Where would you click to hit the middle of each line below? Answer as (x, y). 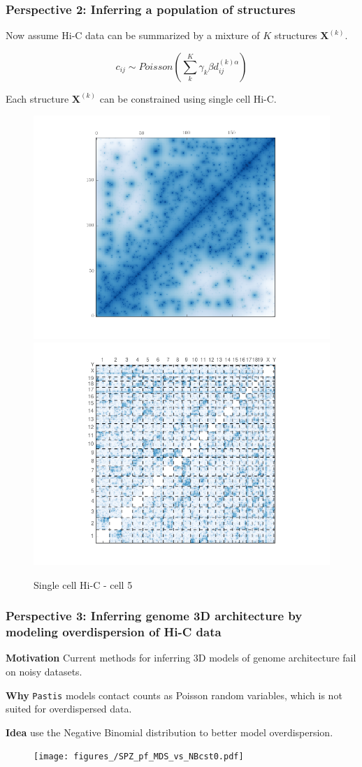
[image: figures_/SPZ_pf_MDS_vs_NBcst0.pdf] (139, 757)
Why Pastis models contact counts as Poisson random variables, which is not (174, 695)
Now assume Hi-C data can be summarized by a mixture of (133, 35)
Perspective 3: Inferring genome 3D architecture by (154, 616)
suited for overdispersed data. (69, 709)
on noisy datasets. (44, 672)
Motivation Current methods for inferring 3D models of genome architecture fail (181, 658)
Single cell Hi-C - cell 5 (83, 584)
